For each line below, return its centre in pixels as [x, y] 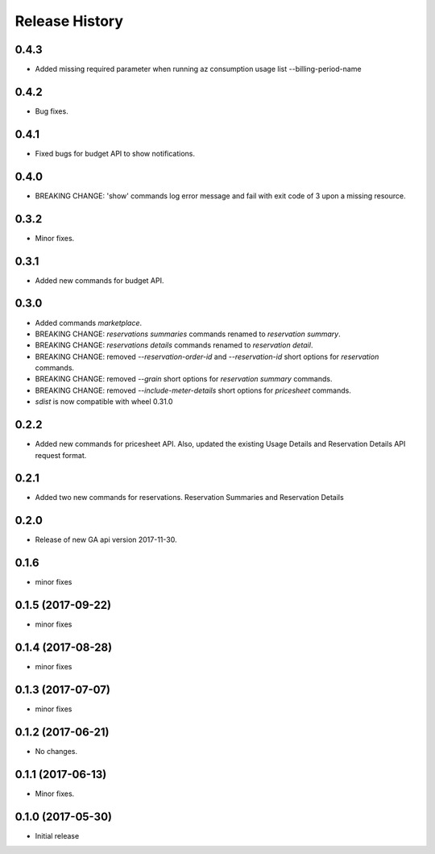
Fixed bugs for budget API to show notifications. [115, 153]
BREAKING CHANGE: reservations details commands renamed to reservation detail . [174, 345]
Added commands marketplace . [89, 323]
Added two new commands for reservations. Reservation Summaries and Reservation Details [189, 498]
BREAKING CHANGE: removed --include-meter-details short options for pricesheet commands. [193, 390]
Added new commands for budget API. [99, 280]
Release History [69, 21]
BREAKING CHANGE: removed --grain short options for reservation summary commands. [184, 379]
